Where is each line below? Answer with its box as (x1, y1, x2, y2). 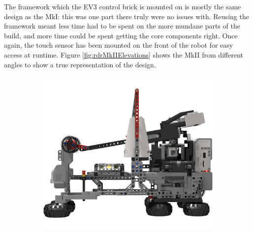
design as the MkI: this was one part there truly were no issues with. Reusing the (4, 11, 249, 21)
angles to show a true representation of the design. (4, 59, 156, 69)
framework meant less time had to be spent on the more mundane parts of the (4, 21, 240, 31)
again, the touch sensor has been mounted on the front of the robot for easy (4, 40, 233, 50)
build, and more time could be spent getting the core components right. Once (4, 30, 238, 40)
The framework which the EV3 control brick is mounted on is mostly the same (4, 1, 241, 11)
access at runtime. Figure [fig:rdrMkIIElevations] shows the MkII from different (4, 49, 243, 59)
